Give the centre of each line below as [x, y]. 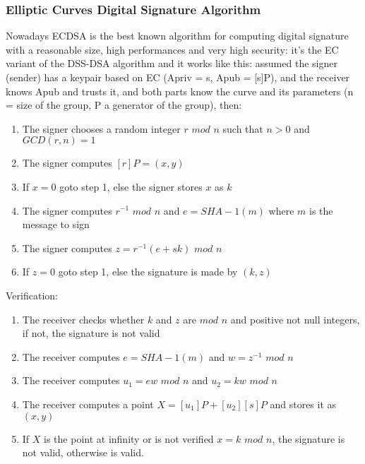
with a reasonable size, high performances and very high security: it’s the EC [172, 49]
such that [243, 128]
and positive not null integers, [295, 319]
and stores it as [303, 404]
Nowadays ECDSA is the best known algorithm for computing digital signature [177, 36]
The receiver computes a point [88, 404]
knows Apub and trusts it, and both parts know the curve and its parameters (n [180, 91]
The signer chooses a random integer [101, 128]
